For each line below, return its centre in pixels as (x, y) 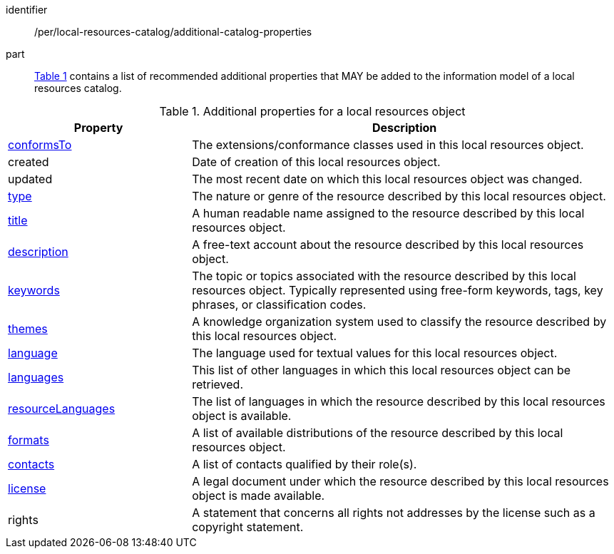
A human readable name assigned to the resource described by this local (388, 213)
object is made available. (259, 496)
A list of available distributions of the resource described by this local (378, 433)
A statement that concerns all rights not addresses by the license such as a (394, 513)
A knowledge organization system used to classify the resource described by (399, 322)
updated (30, 179)
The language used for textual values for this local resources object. (375, 353)
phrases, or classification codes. (279, 304)
